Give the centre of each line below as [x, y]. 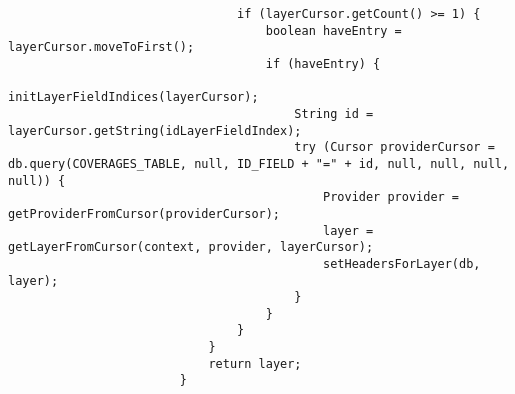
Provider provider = [391, 197]
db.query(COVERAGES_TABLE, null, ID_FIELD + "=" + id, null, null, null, [259, 163]
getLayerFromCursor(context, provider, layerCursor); [191, 247]
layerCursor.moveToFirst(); [101, 47]
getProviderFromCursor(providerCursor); [144, 213]
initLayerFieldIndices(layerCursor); [133, 97]
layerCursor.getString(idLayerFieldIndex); [155, 130]
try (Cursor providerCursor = [394, 147]
